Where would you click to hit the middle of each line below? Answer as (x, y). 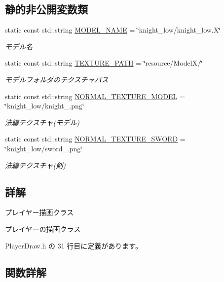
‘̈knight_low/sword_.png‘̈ (44, 148)
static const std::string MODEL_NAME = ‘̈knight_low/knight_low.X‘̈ (113, 30)
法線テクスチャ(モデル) (42, 122)
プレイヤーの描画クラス (43, 229)
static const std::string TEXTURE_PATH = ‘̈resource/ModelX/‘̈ (104, 63)
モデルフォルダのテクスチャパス (57, 79)
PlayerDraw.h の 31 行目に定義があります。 (74, 245)
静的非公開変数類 (46, 9)
